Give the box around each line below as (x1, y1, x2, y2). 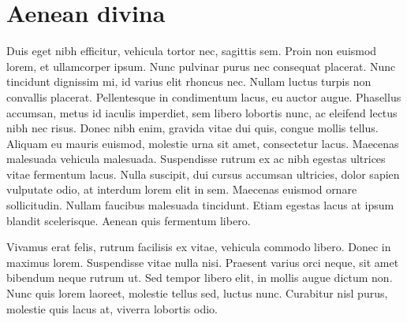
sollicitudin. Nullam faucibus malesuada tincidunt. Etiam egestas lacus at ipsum (6, 197, 394, 213)
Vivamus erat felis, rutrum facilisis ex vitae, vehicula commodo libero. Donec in (6, 239, 391, 255)
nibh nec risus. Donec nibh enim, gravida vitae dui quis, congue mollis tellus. (6, 120, 379, 136)
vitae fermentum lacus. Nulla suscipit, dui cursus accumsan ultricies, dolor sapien (6, 165, 400, 182)
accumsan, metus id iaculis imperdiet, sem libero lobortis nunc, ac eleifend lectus (6, 104, 398, 120)
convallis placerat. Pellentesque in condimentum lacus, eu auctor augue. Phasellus (6, 88, 401, 105)
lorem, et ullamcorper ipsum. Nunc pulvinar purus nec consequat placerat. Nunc (6, 57, 396, 74)
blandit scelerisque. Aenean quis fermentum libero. (6, 212, 251, 228)
